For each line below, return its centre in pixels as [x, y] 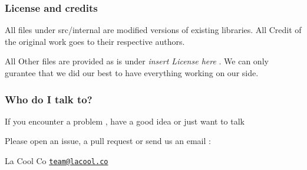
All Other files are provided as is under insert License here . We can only [137, 61]
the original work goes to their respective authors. [95, 41]
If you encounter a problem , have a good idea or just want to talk [125, 121]
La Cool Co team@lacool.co [57, 161]
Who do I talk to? [49, 99]
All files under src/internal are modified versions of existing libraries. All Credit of [153, 30]
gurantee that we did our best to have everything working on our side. [132, 73]
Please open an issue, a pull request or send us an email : [108, 141]
